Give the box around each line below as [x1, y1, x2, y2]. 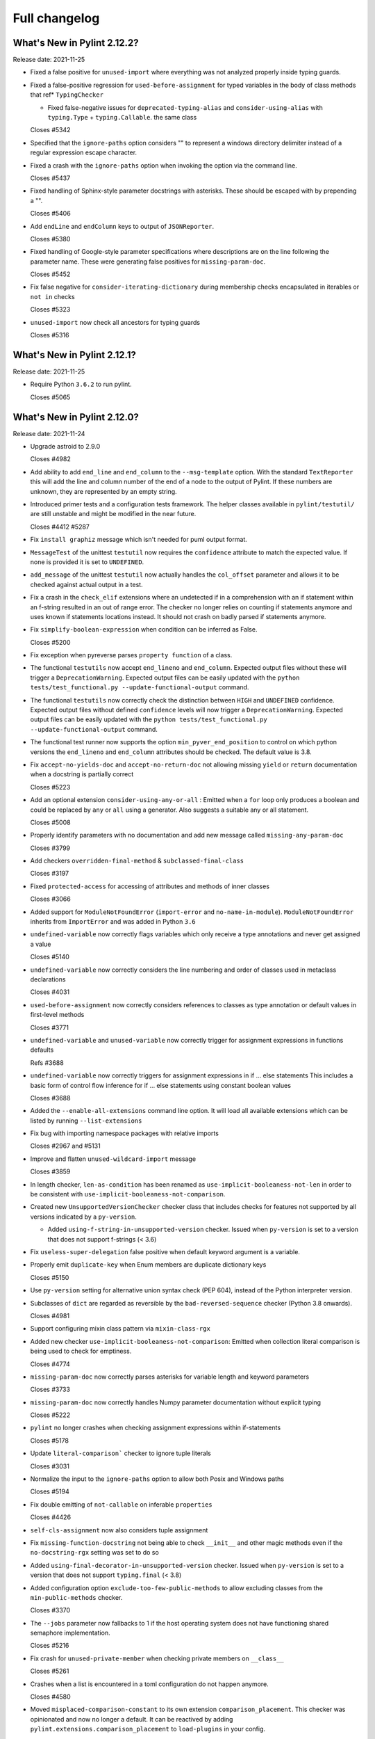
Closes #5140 [30, 953, 69, 961]
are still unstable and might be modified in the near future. [30, 510, 197, 518]
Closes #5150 [30, 1273, 69, 1281]
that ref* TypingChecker [30, 90, 104, 99]
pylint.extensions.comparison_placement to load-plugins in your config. [30, 1725, 266, 1733]
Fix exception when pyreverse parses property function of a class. [30, 651, 233, 659]
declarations [30, 975, 66, 984]
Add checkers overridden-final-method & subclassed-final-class [30, 856, 244, 865]
